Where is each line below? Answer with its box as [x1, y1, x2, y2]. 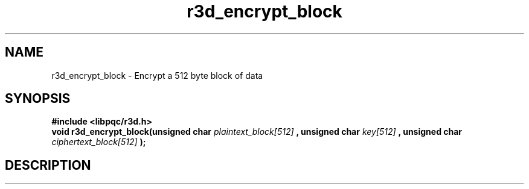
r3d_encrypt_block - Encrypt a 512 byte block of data [51, 70, 263, 81]
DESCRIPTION [5, 157, 91, 173]
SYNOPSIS [5, 91, 71, 107]
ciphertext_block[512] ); [51, 137, 146, 147]
